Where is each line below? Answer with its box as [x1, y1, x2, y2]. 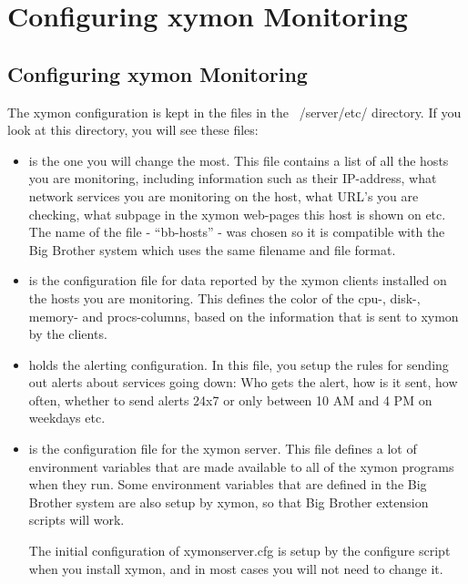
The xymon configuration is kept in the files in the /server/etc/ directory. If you [7, 102, 462, 121]
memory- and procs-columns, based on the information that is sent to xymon [28, 306, 459, 325]
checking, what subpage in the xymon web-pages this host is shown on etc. [28, 204, 446, 223]
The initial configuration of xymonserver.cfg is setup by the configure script [28, 541, 451, 560]
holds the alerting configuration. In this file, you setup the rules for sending [28, 354, 449, 374]
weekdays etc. [28, 408, 106, 427]
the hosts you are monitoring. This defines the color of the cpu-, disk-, [28, 288, 421, 307]
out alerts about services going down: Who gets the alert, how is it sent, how [28, 373, 458, 392]
